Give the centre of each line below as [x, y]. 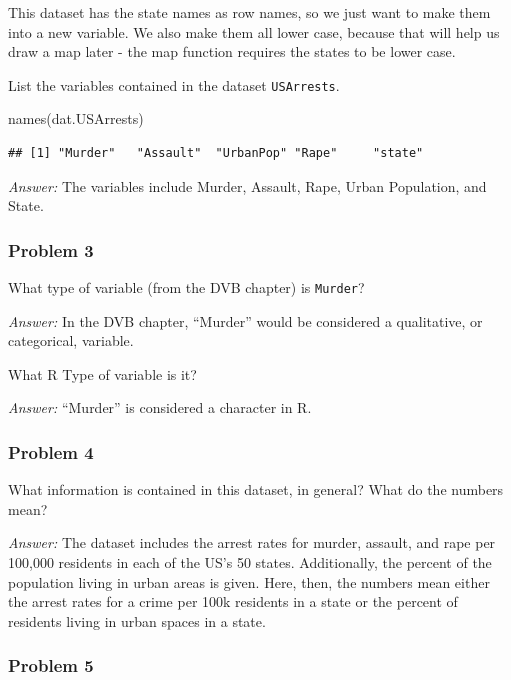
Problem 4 [51, 451]
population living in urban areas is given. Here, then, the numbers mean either [249, 581]
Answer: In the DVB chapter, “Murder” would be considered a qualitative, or [245, 320]
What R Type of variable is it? [102, 373]
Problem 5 [51, 665]
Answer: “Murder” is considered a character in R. [160, 407]
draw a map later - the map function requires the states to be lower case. [232, 51]
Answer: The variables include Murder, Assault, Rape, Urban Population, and [247, 185]
